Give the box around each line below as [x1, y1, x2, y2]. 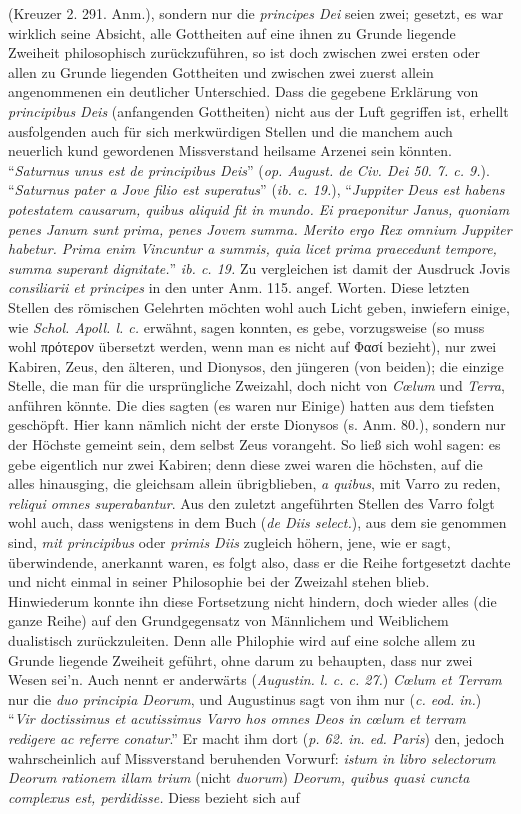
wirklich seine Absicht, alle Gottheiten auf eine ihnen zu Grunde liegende [8, 22, 456, 43]
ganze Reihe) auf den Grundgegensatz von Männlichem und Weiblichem [8, 610, 449, 631]
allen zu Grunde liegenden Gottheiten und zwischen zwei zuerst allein [8, 61, 434, 82]
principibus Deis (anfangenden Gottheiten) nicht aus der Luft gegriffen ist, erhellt [8, 100, 509, 121]
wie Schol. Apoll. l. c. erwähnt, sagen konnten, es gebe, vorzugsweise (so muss [8, 316, 485, 337]
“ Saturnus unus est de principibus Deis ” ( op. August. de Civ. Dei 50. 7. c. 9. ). [8, 159, 490, 180]
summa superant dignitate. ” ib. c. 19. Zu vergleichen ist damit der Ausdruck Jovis [8, 257, 510, 278]
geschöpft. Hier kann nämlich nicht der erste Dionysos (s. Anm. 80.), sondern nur [8, 414, 506, 435]
